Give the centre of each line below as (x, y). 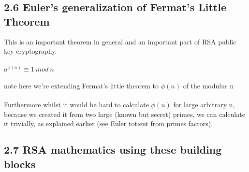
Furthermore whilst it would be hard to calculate (76, 105)
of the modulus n (208, 85)
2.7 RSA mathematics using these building (113, 150)
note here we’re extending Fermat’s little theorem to (81, 85)
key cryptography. (30, 51)
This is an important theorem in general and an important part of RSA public (120, 41)
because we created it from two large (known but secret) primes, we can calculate (124, 114)
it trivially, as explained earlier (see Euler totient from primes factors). (109, 123)
